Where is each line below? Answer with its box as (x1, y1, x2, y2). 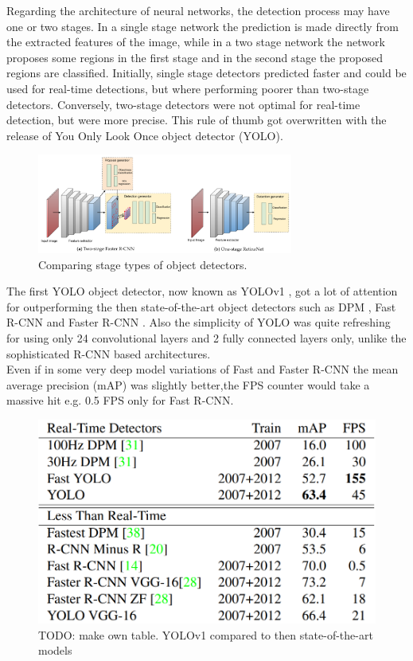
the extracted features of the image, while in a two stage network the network (6, 33, 385, 50)
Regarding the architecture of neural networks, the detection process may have (6, 2, 390, 18)
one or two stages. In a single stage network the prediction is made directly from (6, 18, 399, 34)
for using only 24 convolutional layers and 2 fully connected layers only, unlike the (6, 329, 407, 346)
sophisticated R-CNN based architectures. (6, 345, 211, 362)
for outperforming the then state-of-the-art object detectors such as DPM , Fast (6, 298, 396, 315)
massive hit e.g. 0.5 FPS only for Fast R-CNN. (6, 392, 234, 409)
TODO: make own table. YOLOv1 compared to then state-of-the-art (38, 626, 373, 643)
